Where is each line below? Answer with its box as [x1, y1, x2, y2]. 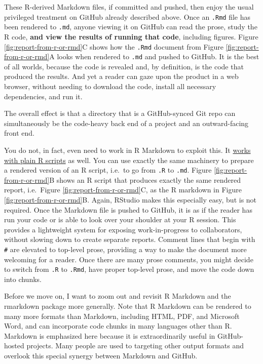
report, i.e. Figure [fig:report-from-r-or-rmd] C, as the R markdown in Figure [4, 184, 242, 195]
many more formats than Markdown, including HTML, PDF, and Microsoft [4, 310, 240, 321]
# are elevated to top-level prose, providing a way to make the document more [4, 244, 247, 254]
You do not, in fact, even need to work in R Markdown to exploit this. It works [4, 144, 251, 155]
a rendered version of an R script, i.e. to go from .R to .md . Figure [4, 165, 212, 175]
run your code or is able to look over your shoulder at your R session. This [4, 214, 236, 225]
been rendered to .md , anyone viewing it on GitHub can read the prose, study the [4, 21, 257, 32]
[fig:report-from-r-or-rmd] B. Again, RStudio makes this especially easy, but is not [4, 194, 257, 205]
